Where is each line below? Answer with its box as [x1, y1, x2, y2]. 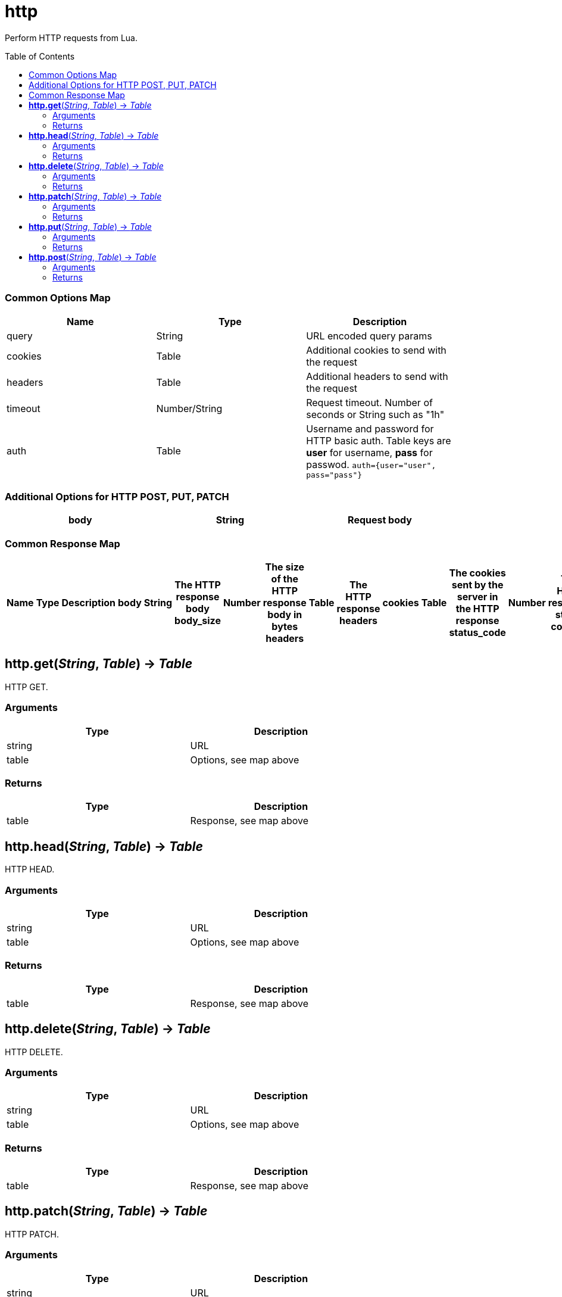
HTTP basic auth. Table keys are [306, 434, 451, 447]
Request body [348, 514, 412, 526]
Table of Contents [5, 51, 75, 61]
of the [271, 573, 298, 585]
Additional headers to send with [306, 370, 448, 382]
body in [267, 609, 302, 621]
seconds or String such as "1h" [306, 408, 445, 420]
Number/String [156, 402, 223, 414]
